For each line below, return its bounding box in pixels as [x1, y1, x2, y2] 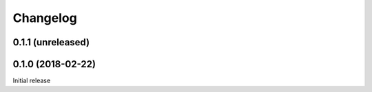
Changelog [12, 10, 77, 25]
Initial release [12, 76, 51, 85]
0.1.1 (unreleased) [12, 36, 90, 48]
